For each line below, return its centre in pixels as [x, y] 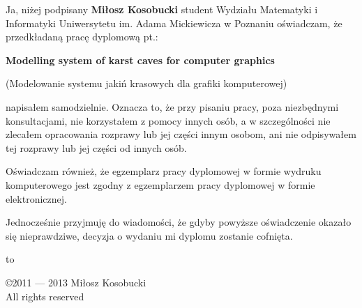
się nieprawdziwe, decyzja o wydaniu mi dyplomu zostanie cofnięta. [149, 235]
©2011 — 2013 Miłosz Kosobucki [76, 282]
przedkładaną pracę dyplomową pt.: [82, 37]
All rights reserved [45, 296]
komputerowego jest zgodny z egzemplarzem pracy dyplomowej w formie [160, 184]
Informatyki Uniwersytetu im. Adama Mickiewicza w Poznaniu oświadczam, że [174, 23]
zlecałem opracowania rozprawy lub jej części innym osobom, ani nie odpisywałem [181, 134]
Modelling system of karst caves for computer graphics [140, 60]
